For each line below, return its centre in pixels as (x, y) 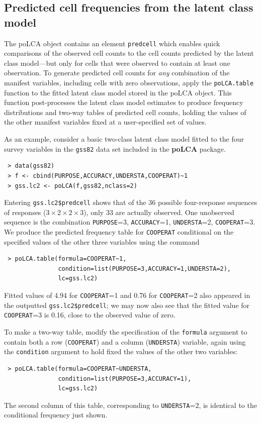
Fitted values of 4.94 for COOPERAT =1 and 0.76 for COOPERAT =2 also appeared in (127, 295)
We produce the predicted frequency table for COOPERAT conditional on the (119, 232)
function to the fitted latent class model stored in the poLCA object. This (118, 92)
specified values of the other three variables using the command (102, 241)
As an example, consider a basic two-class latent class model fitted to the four (124, 139)
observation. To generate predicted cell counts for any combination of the (117, 73)
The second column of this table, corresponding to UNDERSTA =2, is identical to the (130, 405)
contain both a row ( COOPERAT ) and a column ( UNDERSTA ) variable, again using (125, 341)
